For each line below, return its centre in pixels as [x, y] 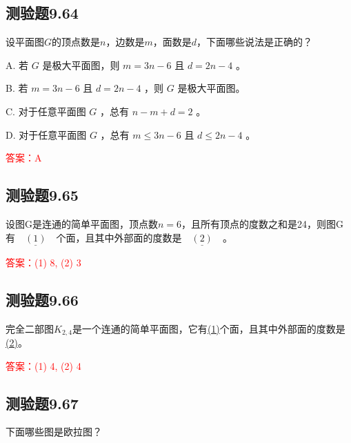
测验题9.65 [42, 195]
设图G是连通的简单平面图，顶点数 [82, 223]
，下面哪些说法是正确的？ [254, 42]
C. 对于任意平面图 [46, 111]
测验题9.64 [42, 13]
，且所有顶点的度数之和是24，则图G [263, 223]
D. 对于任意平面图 [46, 134]
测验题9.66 [42, 299]
